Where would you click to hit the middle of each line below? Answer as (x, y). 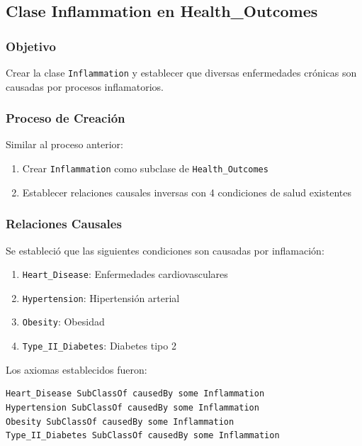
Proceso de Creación (66, 118)
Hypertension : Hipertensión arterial (101, 297)
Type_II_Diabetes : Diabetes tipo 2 (99, 346)
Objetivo (31, 46)
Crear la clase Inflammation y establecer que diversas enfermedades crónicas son (181, 72)
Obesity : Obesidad (63, 322)
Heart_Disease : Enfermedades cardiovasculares (125, 274)
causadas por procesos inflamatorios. (85, 86)
